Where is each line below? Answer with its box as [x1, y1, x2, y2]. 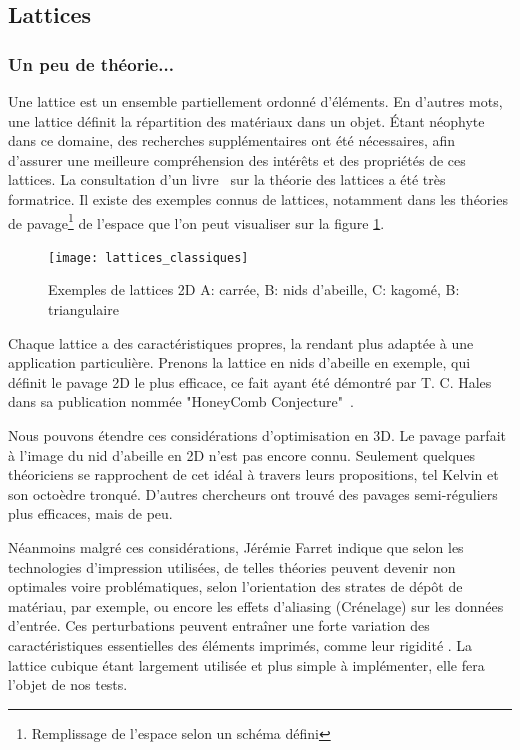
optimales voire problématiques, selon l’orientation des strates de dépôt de [8, 576, 463, 597]
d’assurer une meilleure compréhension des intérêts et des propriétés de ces [8, 149, 466, 170]
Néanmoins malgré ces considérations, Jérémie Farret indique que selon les [8, 537, 464, 557]
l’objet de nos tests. [8, 674, 128, 695]
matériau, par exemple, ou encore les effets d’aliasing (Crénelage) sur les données [8, 595, 504, 616]
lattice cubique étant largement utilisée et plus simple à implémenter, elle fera [8, 654, 485, 675]
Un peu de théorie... [8, 51, 174, 76]
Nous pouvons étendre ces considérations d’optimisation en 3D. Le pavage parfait [8, 425, 506, 446]
